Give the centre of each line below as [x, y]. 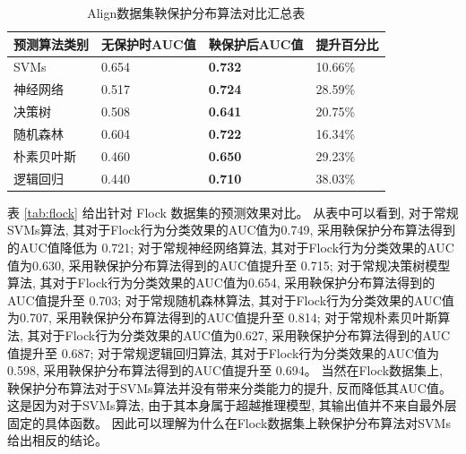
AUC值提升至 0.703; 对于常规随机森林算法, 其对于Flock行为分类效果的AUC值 [231, 300]
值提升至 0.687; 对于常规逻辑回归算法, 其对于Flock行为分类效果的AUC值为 [224, 352]
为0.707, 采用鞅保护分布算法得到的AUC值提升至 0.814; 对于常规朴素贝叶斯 [223, 317]
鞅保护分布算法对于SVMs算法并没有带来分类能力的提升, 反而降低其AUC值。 [229, 387]
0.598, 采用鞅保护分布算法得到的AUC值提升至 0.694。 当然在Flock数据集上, [225, 370]
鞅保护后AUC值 [256, 43]
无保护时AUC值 [149, 43]
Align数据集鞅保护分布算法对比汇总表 [196, 13]
